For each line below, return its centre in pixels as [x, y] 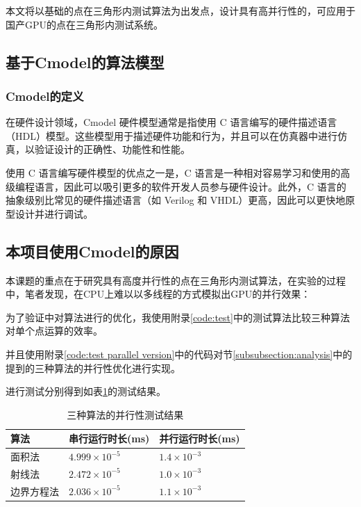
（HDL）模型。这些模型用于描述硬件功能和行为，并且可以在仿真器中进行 [171, 135]
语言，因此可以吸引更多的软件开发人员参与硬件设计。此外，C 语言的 [190, 186]
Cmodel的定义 [45, 96]
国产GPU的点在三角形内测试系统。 [85, 24]
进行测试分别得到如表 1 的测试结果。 [86, 391]
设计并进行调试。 [54, 213]
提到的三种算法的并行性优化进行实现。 [93, 368]
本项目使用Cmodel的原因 [92, 251]
